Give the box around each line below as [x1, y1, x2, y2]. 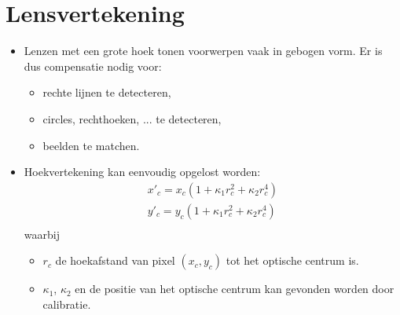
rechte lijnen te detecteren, [42, 84, 171, 101]
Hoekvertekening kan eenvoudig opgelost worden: [24, 163, 261, 180]
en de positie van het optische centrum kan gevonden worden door [75, 280, 394, 297]
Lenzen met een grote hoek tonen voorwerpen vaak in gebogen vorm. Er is [24, 42, 383, 59]
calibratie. [42, 295, 91, 312]
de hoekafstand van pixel [55, 252, 175, 269]
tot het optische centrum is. [226, 252, 359, 269]
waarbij [24, 225, 60, 242]
